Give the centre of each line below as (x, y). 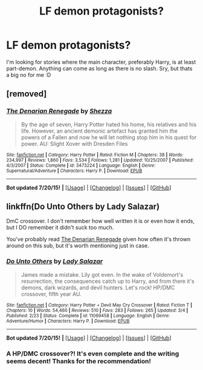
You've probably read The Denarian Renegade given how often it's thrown (98, 239)
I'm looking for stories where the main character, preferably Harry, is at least (101, 62)
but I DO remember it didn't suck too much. (60, 228)
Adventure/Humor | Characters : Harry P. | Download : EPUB (68, 321)
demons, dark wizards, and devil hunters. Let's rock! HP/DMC (98, 287)
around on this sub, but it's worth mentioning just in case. (78, 246)
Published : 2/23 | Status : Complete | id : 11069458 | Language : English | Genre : (88, 315)
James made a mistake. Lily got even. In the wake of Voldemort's (102, 274)
